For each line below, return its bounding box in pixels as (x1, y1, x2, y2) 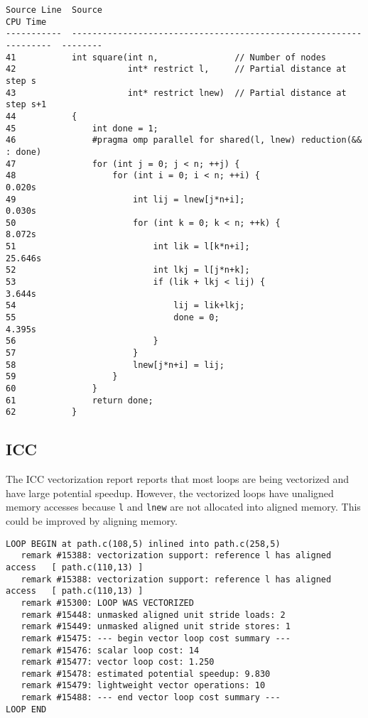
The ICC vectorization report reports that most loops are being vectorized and (6, 472, 350, 486)
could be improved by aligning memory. (6, 513, 178, 528)
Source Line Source (6, 5, 103, 15)
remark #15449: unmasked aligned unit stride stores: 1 (21, 621, 291, 632)
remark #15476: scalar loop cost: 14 (21, 645, 200, 656)
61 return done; (6, 395, 153, 406)
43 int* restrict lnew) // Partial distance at (6, 87, 347, 98)
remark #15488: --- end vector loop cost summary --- (21, 692, 281, 703)
